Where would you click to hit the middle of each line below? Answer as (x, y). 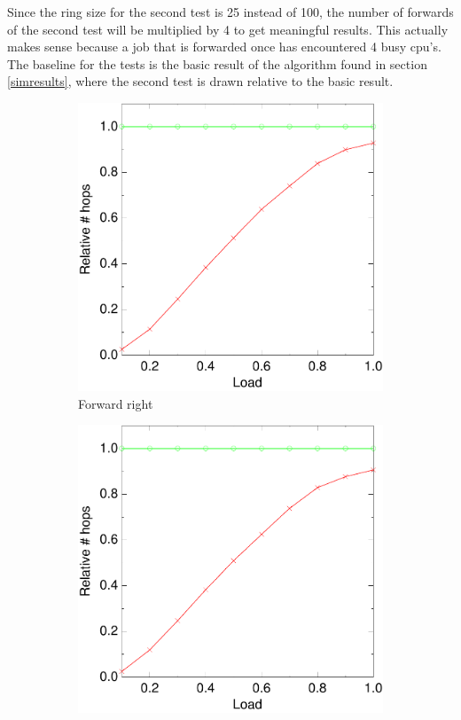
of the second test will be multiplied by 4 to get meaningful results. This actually (228, 29)
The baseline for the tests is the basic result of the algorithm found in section (217, 63)
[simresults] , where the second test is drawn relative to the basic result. (200, 81)
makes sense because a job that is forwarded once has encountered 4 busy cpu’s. (224, 47)
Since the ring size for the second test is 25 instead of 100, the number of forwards (230, 12)
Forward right (116, 403)
